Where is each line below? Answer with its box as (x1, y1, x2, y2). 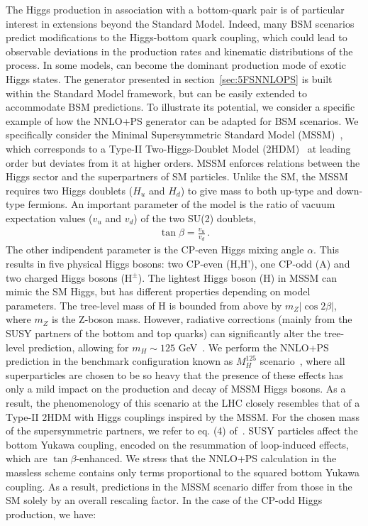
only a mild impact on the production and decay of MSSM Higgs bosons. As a (6, 381, 346, 396)
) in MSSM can (270, 270, 338, 285)
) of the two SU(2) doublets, (133, 210, 257, 225)
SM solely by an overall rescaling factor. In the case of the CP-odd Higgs (6, 493, 323, 508)
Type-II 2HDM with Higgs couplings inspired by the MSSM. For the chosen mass (6, 409, 360, 424)
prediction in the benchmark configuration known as (6, 354, 233, 368)
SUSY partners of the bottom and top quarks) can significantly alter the (6, 326, 321, 341)
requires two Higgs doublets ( (6, 182, 133, 197)
